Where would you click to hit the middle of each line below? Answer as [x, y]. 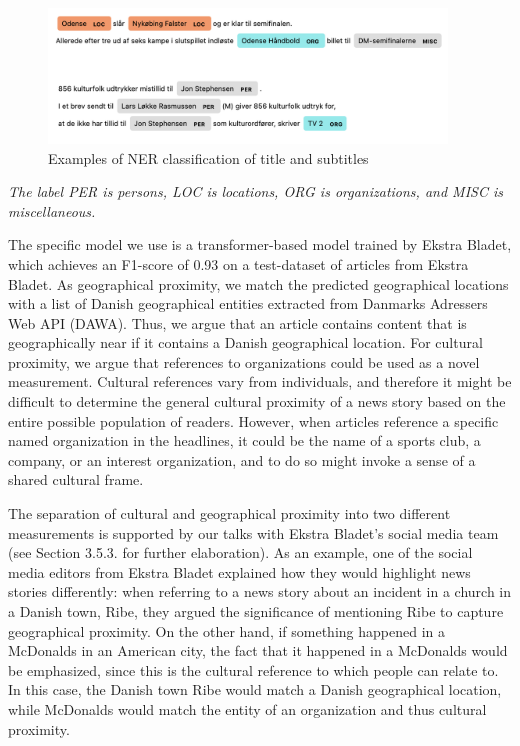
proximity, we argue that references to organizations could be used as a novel [244, 361]
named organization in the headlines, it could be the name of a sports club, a [244, 440]
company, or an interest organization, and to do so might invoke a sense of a [242, 459]
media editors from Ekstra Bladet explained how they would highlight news [239, 571]
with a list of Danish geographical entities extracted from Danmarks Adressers [248, 303]
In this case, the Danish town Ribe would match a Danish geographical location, [255, 689]
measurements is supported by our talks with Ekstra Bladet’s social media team [253, 532]
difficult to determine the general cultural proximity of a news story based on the [257, 401]
